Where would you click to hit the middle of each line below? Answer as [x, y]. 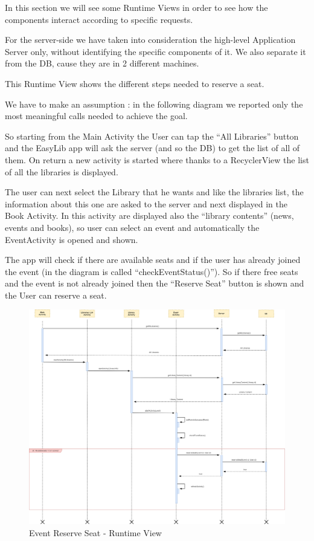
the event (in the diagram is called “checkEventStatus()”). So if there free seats [152, 271]
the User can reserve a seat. [56, 295]
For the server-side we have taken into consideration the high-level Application [150, 40]
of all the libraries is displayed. [62, 171]
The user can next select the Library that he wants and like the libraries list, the [154, 192]
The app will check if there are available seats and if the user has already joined [153, 260]
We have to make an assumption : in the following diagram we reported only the [154, 104]
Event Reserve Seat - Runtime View [95, 532]
